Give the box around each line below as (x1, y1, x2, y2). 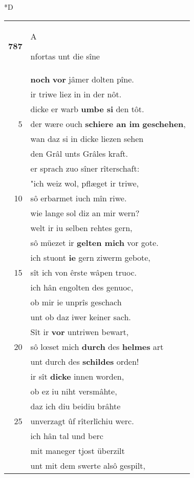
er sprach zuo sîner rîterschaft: (30, 162, 140, 174)
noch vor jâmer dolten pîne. (30, 73, 134, 85)
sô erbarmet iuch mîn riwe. (30, 192, 127, 204)
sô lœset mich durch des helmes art (30, 340, 164, 352)
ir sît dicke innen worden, (30, 370, 124, 382)
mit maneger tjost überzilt (30, 444, 125, 456)
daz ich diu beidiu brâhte (30, 400, 121, 412)
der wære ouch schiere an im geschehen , (30, 117, 186, 130)
